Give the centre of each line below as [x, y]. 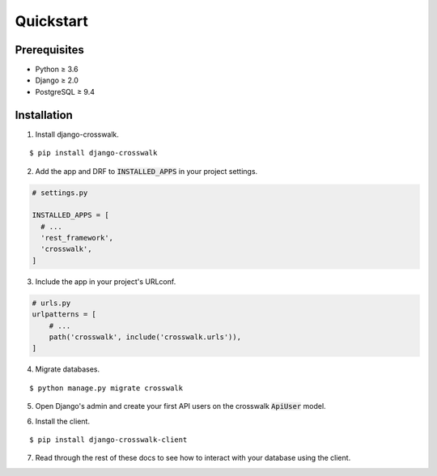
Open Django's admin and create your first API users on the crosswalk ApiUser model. [181, 406]
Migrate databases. [68, 369]
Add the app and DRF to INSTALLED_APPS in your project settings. [146, 171]
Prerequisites [49, 50]
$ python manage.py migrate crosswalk [106, 388]
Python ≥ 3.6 [57, 70]
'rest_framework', [77, 238]
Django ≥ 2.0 [57, 80]
